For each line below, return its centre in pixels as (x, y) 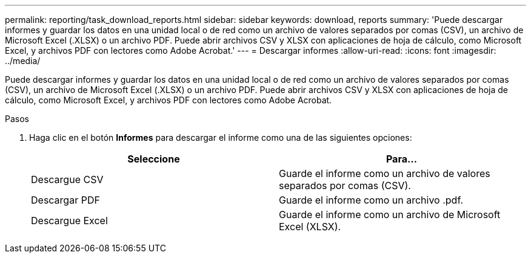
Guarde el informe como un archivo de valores (385, 173)
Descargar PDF (65, 200)
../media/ (23, 61)
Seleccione (154, 159)
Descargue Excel (69, 221)
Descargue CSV (67, 179)
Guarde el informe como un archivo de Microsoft (390, 214)
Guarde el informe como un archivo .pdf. (371, 200)
